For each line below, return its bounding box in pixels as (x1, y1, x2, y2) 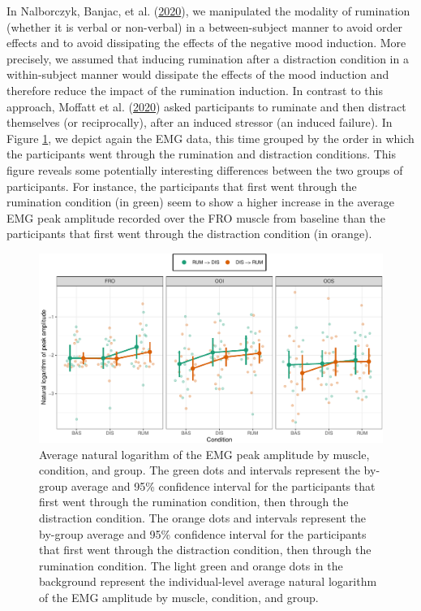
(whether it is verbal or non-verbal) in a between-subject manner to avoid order (6, 18, 403, 35)
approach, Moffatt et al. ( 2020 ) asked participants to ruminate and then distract (6, 97, 406, 115)
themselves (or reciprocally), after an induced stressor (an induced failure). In (6, 114, 393, 131)
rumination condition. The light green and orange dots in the (39, 557, 343, 574)
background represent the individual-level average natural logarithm (39, 573, 377, 590)
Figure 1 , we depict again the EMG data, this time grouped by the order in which (6, 129, 415, 146)
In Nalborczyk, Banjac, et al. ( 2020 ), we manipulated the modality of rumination (6, 2, 410, 19)
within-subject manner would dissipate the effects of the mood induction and (6, 66, 389, 83)
